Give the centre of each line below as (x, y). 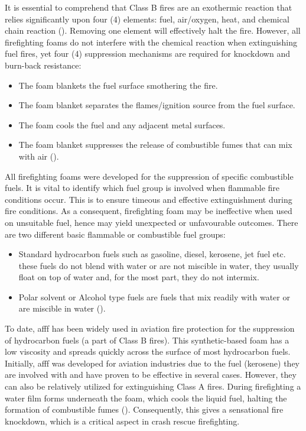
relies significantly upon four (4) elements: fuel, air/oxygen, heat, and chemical (147, 19)
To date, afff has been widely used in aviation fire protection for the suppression (150, 328)
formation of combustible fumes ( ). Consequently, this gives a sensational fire (144, 409)
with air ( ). (39, 156)
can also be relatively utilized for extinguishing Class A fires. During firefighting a (153, 386)
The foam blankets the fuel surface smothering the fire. (118, 85)
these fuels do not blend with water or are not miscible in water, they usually (159, 265)
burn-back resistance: (43, 65)
